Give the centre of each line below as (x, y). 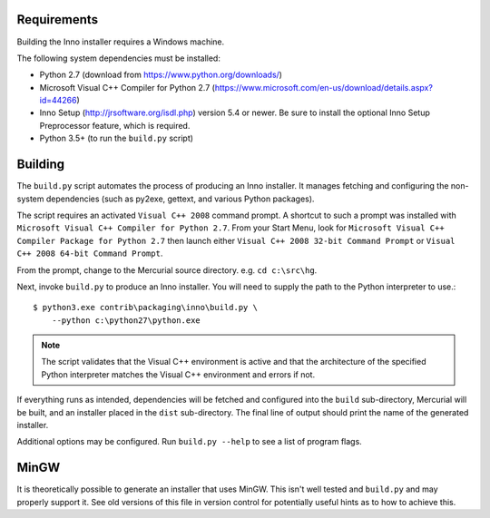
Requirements (58, 20)
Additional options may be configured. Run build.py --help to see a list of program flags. (189, 442)
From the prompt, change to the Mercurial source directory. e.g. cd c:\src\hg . (167, 270)
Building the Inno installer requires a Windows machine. (121, 42)
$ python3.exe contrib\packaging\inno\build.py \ (146, 308)
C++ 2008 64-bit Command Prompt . (90, 253)
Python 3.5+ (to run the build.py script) (117, 138)
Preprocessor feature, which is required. (115, 125)
